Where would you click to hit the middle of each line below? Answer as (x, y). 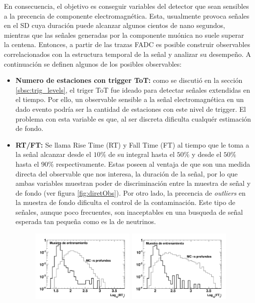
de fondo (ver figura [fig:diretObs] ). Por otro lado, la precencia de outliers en (130, 192)
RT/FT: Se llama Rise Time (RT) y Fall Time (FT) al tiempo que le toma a (132, 144)
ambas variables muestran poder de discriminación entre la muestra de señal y (133, 183)
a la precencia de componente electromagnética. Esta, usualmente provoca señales (127, 15)
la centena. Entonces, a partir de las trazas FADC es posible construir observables (127, 44)
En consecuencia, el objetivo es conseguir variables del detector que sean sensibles (127, 6)
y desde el (207, 154)
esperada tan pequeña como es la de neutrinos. (86, 221)
